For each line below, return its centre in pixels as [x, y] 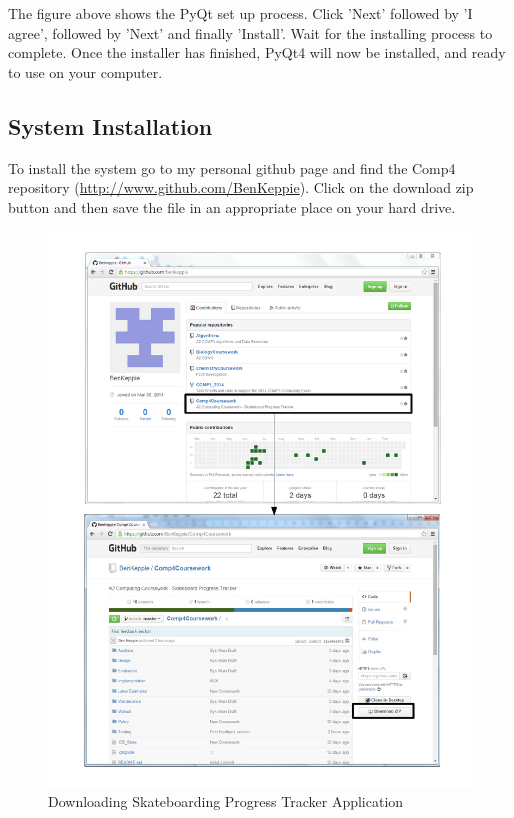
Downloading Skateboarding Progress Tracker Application [226, 800]
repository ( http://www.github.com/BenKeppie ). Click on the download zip [241, 187]
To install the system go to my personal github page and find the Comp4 [232, 167]
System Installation [110, 125]
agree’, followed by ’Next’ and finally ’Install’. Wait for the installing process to [250, 32]
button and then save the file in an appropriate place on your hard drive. [232, 206]
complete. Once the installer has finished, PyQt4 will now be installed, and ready [257, 52]
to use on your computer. [85, 71]
